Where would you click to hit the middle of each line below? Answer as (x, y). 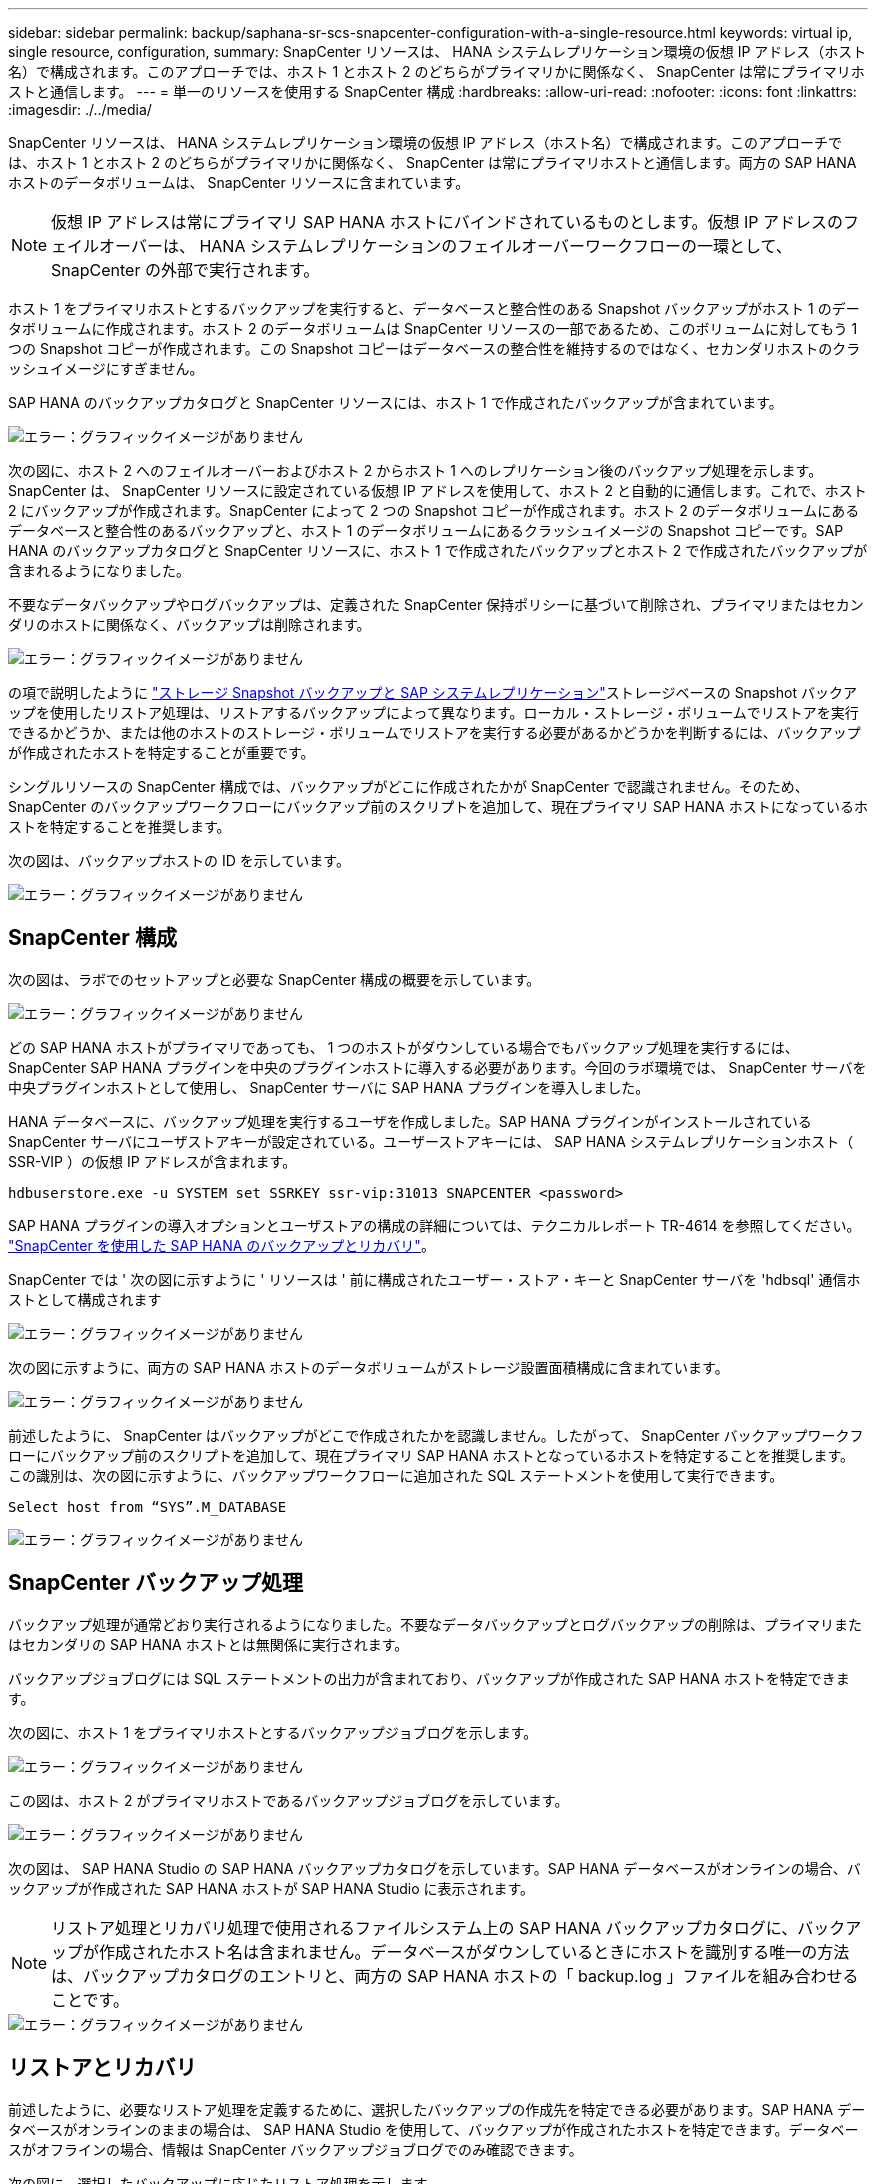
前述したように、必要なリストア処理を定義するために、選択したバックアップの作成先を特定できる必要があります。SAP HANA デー (437, 2109)
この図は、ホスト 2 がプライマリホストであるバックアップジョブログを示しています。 (288, 1800)
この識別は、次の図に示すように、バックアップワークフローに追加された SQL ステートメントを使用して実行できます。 (396, 1475)
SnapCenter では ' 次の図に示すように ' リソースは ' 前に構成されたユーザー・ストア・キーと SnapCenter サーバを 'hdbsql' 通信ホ (434, 1279)
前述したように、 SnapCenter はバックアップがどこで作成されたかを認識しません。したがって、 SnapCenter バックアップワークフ (436, 1435)
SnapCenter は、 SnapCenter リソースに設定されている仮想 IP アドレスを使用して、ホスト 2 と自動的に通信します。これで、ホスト (437, 490)
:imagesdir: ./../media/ (80, 109)
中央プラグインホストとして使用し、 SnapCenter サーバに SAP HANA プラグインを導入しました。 (329, 1087)
